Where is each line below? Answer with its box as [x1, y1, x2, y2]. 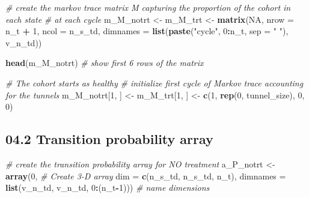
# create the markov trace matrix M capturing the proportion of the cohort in [5, 1, 291, 13]
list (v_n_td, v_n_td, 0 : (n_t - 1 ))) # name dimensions [5, 181, 210, 194]
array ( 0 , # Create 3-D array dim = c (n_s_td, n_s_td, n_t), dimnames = [5, 169, 286, 182]
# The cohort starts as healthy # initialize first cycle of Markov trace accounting [5, 76, 304, 89]
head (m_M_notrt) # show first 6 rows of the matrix [5, 56, 204, 69]
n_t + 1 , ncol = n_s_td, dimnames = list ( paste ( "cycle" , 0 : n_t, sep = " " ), [5, 25, 289, 37]
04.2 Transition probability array [5, 130, 213, 148]
